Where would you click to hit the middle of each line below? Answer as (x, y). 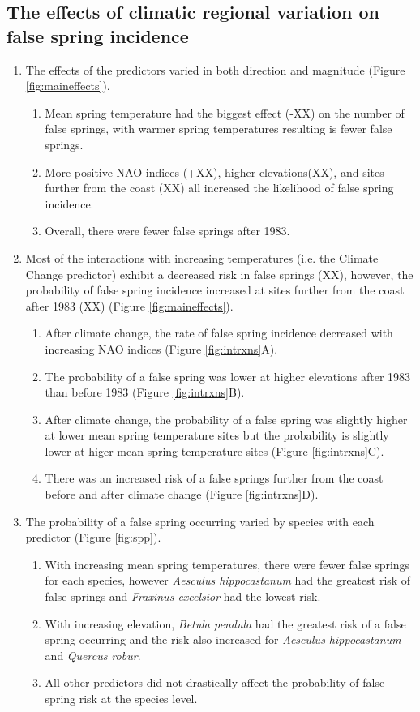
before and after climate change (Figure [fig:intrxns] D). (182, 494)
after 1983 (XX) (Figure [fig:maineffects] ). (129, 305)
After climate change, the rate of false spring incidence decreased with (219, 333)
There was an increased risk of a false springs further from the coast (214, 478)
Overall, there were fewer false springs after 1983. (167, 231)
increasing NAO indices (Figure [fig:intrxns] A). (161, 348)
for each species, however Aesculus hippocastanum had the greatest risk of (228, 580)
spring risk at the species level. (121, 698)
